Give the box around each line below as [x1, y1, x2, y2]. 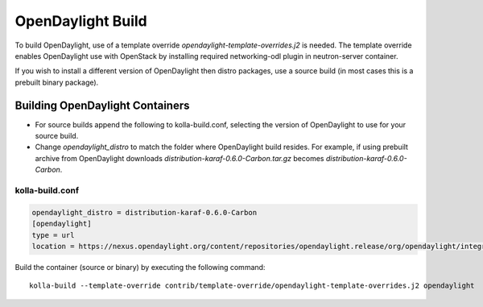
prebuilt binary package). [14, 77, 99, 87]
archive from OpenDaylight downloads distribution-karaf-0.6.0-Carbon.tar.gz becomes [35, 153, 324, 163]
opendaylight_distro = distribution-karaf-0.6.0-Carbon [31, 208, 258, 217]
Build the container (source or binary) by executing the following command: [14, 262, 266, 272]
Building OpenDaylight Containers [14, 98, 190, 112]
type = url [31, 230, 75, 239]
